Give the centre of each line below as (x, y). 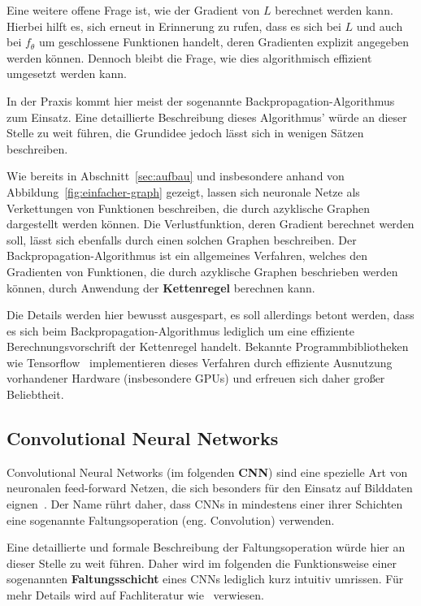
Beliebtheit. (35, 394)
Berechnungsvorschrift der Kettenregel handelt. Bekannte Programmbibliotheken (208, 346)
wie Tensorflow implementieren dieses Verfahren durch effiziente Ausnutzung (200, 362)
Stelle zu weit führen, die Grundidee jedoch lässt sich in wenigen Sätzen (185, 133)
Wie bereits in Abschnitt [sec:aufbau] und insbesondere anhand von (176, 176)
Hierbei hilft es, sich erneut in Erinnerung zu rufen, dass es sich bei (174, 26)
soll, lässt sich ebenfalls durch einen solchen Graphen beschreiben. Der (182, 239)
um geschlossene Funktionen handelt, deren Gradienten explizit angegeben (224, 42)
